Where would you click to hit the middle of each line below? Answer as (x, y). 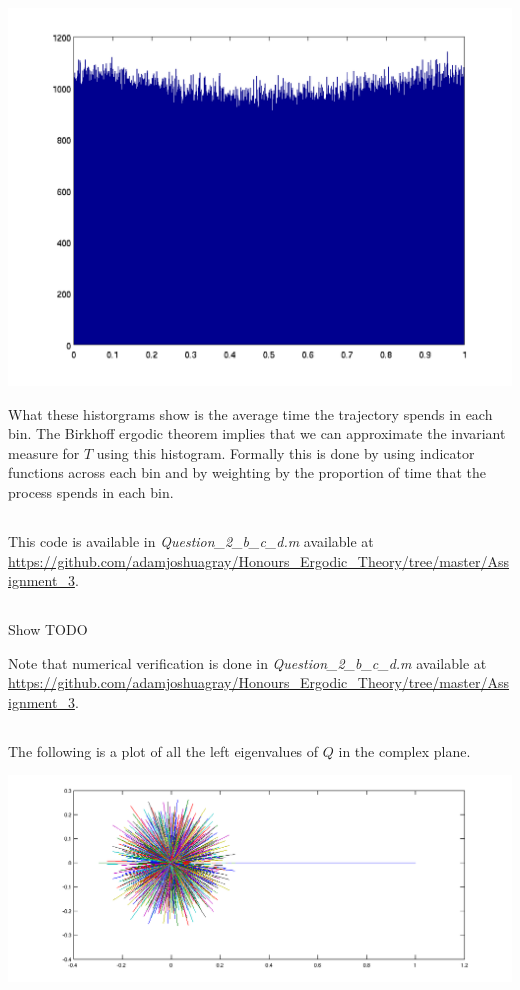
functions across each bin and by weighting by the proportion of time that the (247, 472)
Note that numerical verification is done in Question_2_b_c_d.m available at (247, 662)
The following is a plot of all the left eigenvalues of (163, 750)
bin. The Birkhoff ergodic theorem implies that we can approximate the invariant (257, 433)
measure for (44, 452)
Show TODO (48, 629)
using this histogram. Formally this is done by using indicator (285, 452)
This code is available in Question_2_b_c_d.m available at (191, 540)
